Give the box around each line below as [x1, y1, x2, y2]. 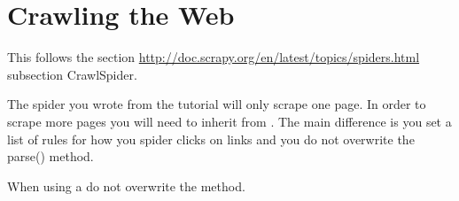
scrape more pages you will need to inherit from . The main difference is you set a [7, 112, 452, 130]
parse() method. [7, 147, 94, 166]
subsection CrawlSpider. [7, 65, 137, 83]
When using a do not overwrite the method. [7, 176, 245, 195]
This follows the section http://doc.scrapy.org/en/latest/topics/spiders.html [7, 48, 420, 66]
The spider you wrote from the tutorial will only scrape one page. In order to [7, 95, 426, 113]
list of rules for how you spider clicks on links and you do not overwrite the [7, 129, 415, 148]
